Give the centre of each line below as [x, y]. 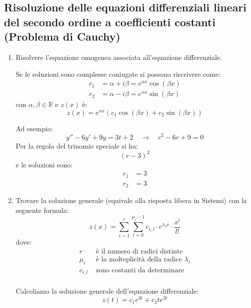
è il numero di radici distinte [139, 252]
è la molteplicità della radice [139, 260]
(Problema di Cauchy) [62, 36]
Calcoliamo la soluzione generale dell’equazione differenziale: [107, 291]
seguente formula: [42, 210]
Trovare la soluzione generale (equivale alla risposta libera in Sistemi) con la [131, 200]
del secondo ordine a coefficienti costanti [110, 22]
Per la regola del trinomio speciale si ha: [77, 145]
